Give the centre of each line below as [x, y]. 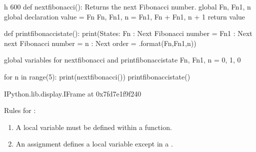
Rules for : [20, 110]
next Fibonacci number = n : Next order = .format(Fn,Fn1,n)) [100, 43]
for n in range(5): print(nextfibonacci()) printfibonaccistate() [97, 76]
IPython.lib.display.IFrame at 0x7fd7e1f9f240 [73, 93]
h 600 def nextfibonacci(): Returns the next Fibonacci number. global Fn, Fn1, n [127, 6]
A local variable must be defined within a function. [94, 127]
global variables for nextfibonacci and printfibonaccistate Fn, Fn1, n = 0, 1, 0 [122, 60]
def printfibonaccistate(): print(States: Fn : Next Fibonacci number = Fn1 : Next [128, 33]
